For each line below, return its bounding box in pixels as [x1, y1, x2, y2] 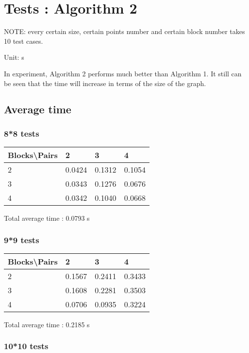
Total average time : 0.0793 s [4, 213, 90, 223]
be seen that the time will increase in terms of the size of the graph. [4, 78, 206, 88]
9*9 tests [4, 233, 39, 246]
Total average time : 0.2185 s [4, 319, 90, 329]
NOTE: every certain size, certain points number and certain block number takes [4, 26, 245, 36]
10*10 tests [4, 340, 49, 352]
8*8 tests [4, 127, 39, 139]
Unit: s [4, 52, 24, 62]
